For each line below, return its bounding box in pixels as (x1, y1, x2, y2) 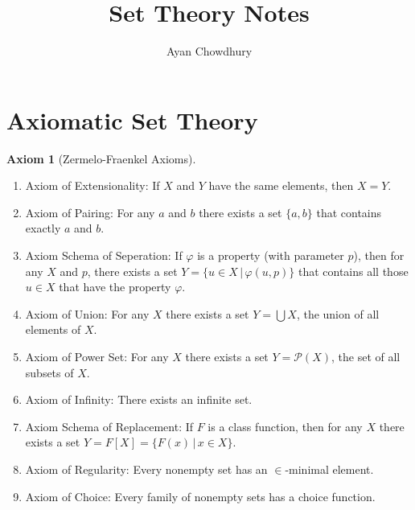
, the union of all (296, 305, 380, 322)
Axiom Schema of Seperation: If (25, 247, 183, 264)
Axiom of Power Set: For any (25, 348, 169, 364)
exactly (25, 220, 61, 236)
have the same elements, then (208, 177, 354, 194)
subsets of (25, 364, 74, 380)
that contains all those (298, 262, 409, 279)
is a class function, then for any (207, 417, 363, 434)
